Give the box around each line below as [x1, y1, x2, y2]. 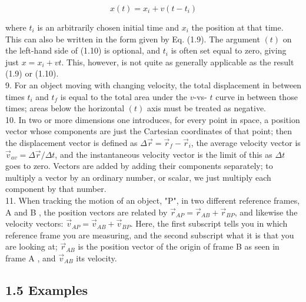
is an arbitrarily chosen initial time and [37, 21, 179, 33]
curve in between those [215, 90, 298, 102]
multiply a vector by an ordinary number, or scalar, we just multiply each [5, 171, 271, 183]
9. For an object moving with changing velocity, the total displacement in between [5, 78, 302, 91]
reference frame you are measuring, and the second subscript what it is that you [5, 228, 294, 241]
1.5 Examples [5, 280, 88, 298]
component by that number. [5, 182, 107, 195]
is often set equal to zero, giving [171, 44, 287, 57]
